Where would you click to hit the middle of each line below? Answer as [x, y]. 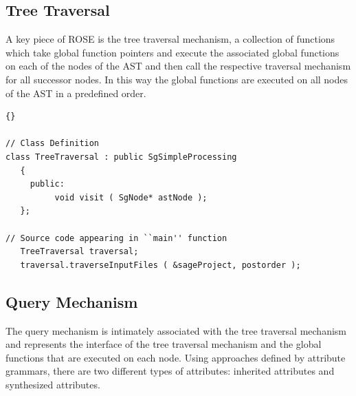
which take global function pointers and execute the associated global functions [173, 52]
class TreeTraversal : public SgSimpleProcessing [121, 157]
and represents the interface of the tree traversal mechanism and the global [164, 344]
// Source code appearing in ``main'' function [116, 238]
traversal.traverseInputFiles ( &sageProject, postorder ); [160, 265]
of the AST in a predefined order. [76, 93]
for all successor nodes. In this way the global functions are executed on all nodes [177, 79]
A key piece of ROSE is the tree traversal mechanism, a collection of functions [170, 39]
